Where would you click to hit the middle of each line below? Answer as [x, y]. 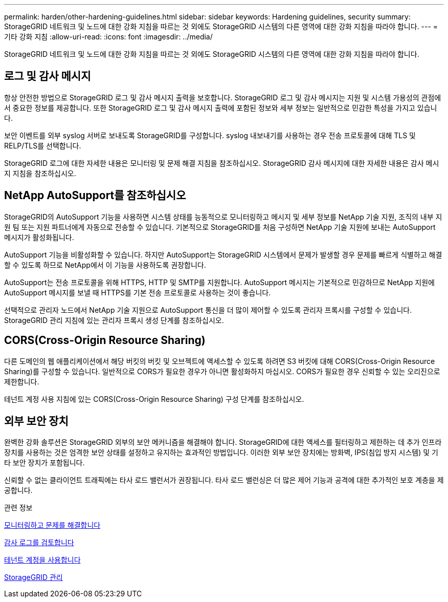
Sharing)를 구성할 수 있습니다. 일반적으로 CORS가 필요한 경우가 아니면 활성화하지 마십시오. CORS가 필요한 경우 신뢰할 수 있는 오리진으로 [222, 371]
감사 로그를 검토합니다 [39, 543]
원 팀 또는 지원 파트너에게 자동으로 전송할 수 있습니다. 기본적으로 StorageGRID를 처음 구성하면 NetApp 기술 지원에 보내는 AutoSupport [220, 227]
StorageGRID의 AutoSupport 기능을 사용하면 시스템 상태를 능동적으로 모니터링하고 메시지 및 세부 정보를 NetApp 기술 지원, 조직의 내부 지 [223, 217]
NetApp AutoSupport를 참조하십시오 [95, 196]
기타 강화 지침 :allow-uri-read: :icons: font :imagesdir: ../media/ [108, 37]
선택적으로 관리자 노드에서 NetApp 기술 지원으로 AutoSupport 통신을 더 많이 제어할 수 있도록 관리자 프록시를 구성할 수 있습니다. [208, 310]
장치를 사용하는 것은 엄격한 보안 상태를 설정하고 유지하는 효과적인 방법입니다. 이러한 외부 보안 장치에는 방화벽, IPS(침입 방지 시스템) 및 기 [221, 453]
